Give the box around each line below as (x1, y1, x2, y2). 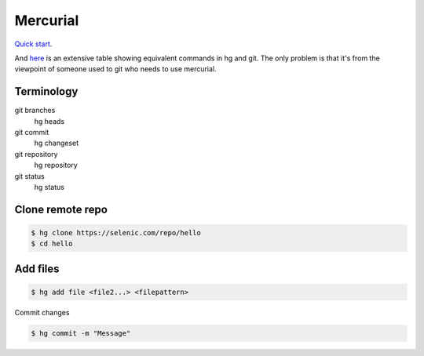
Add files (14, 262, 60, 275)
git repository (14, 149, 58, 158)
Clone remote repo (14, 202, 108, 216)
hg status (34, 182, 64, 191)
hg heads (34, 116, 65, 125)
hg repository (34, 161, 78, 170)
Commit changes (14, 307, 70, 317)
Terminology (14, 85, 79, 98)
